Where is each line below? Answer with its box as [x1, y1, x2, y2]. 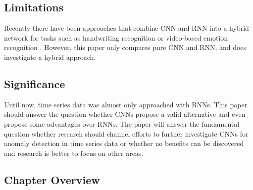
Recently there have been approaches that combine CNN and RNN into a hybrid [4, 23, 249, 33]
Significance [4, 76, 65, 91]
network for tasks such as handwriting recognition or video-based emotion [4, 32, 228, 43]
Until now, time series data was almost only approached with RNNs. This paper [4, 99, 248, 109]
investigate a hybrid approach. [4, 51, 96, 62]
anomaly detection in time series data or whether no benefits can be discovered [4, 138, 244, 148]
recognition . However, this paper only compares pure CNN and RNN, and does [4, 42, 247, 52]
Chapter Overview [4, 172, 100, 187]
